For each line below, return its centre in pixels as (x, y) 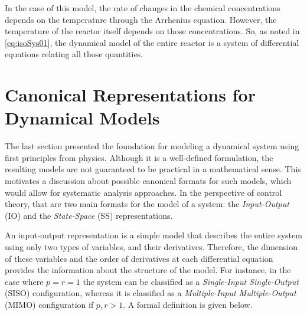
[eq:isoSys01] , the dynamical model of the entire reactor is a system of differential (152, 42)
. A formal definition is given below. (188, 304)
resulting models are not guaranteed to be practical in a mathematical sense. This (153, 169)
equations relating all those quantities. (74, 54)
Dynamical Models (82, 118)
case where (24, 281)
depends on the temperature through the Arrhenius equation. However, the (141, 19)
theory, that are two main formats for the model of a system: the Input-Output (147, 204)
